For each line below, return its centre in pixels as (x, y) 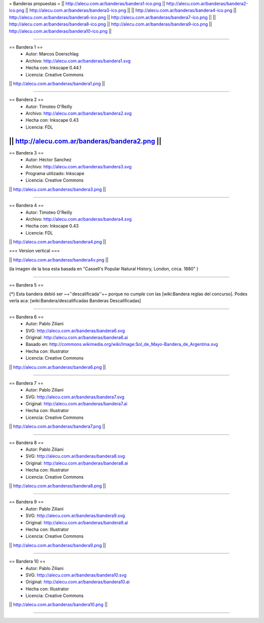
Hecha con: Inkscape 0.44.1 (54, 68)
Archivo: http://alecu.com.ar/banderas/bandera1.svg (78, 61)
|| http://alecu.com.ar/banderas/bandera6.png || (57, 367)
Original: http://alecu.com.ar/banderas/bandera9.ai (77, 522)
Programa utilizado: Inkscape (55, 173)
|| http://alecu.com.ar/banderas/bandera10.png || (58, 605)
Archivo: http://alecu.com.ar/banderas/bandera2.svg (79, 113)
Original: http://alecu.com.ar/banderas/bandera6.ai (77, 337)
